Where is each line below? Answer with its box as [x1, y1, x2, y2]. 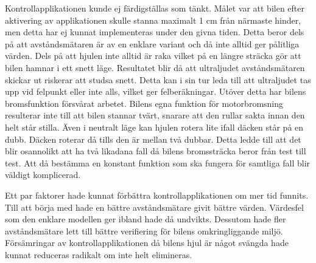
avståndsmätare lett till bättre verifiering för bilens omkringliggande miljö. [5, 224, 283, 237]
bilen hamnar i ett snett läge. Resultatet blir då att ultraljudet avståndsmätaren [5, 61, 305, 73]
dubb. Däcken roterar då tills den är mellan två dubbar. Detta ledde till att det [5, 132, 301, 145]
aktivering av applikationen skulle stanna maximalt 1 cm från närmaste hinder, [5, 13, 301, 26]
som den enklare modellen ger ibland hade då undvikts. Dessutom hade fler [5, 213, 286, 225]
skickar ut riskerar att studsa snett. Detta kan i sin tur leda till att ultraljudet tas [5, 73, 311, 86]
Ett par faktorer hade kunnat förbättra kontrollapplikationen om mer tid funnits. [5, 188, 309, 201]
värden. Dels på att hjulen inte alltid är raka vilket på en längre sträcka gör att [5, 49, 301, 62]
